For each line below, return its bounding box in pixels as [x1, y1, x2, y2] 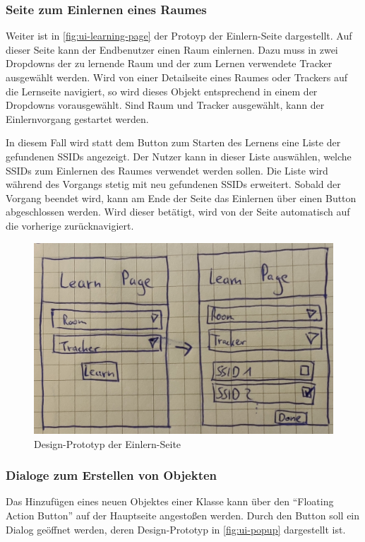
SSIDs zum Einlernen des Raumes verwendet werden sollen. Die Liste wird [6, 163, 328, 177]
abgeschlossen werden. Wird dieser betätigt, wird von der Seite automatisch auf [6, 204, 350, 219]
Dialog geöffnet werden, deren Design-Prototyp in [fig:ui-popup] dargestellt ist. [6, 522, 346, 536]
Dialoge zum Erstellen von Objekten [6, 466, 217, 484]
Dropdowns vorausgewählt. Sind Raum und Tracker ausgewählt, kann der [6, 98, 325, 112]
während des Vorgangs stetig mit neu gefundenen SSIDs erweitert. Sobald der [6, 177, 341, 192]
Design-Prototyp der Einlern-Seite [34, 436, 181, 451]
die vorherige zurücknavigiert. [6, 218, 134, 232]
